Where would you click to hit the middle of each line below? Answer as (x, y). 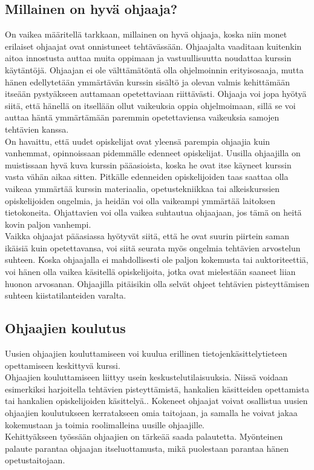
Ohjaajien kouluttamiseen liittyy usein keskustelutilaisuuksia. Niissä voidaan (146, 377)
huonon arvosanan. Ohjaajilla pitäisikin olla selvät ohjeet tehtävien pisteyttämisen (157, 283)
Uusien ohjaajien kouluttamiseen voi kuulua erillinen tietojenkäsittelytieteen (146, 353)
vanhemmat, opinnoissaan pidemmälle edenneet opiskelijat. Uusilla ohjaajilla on (153, 153)
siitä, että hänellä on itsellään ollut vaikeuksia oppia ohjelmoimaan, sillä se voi (150, 105)
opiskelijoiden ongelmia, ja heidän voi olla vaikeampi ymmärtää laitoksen (140, 200)
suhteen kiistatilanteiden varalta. (66, 295)
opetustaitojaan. (35, 460)
